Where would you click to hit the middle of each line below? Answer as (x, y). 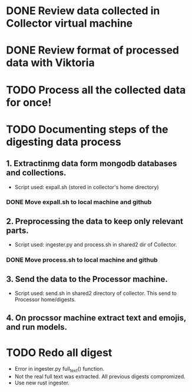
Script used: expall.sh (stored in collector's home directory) (87, 187)
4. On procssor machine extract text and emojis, (96, 318)
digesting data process (64, 142)
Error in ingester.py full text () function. (59, 370)
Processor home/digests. (45, 299)
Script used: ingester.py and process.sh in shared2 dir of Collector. (96, 245)
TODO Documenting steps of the (87, 129)
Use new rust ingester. (42, 383)
